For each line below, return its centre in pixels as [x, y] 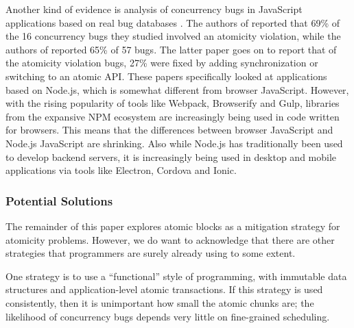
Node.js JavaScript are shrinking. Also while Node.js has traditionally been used [174, 143]
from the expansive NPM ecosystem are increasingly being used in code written [173, 116]
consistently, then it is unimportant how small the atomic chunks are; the [160, 302]
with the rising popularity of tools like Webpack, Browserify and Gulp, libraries [173, 103]
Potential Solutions [59, 200]
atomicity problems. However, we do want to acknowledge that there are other [170, 239]
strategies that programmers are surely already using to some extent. [151, 253]
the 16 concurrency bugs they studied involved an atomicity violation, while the [173, 36]
